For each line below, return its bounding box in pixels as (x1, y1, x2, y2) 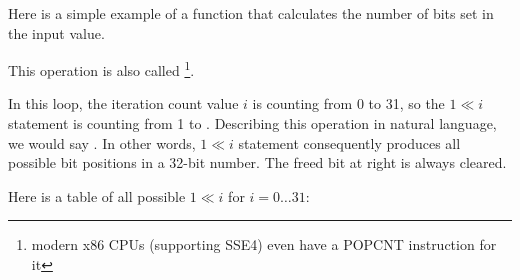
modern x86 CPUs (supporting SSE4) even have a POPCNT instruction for (31, 234, 497, 255)
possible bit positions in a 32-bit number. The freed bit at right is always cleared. (8, 152, 507, 173)
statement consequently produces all (238, 132, 461, 153)
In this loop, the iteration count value (8, 93, 239, 114)
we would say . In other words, (8, 132, 196, 153)
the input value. (8, 22, 105, 43)
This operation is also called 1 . (8, 57, 195, 80)
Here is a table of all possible (8, 185, 186, 206)
